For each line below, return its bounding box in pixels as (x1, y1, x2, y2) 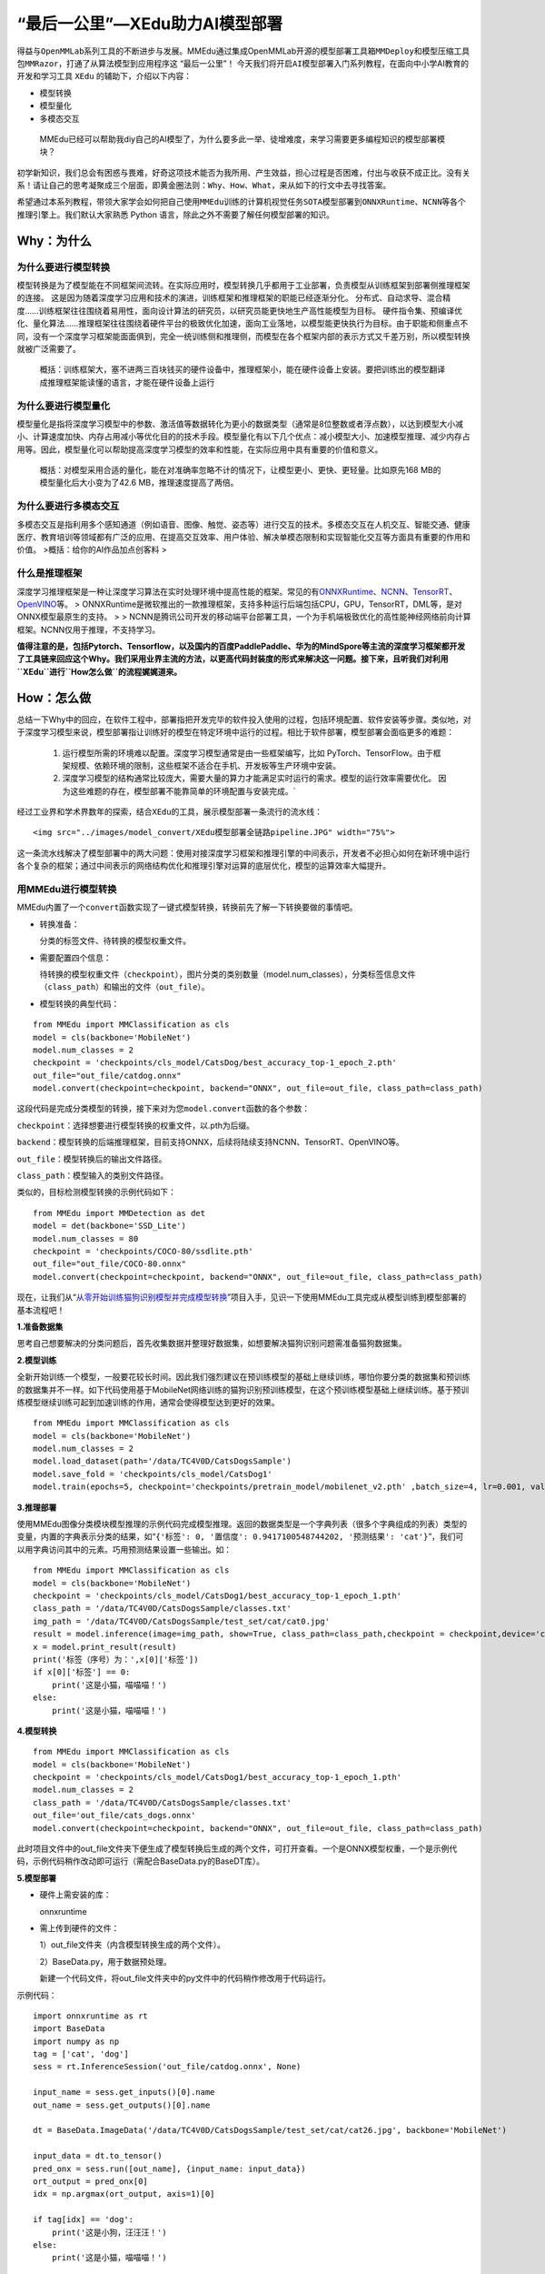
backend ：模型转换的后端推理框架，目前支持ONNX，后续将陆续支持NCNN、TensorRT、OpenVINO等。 (16, 1137, 404, 1148)
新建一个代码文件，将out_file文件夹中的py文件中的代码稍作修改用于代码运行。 (39, 1973, 331, 1984)
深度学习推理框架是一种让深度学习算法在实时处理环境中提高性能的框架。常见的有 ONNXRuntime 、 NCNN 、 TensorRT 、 (16, 586, 458, 597)
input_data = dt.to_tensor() (33, 2151, 163, 2161)
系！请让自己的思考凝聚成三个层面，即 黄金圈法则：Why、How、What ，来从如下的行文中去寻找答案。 (16, 180, 391, 191)
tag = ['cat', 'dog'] (33, 2049, 129, 2059)
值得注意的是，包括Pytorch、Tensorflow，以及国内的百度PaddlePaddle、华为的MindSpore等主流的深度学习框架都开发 (16, 641, 466, 652)
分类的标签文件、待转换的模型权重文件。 (39, 935, 191, 946)
